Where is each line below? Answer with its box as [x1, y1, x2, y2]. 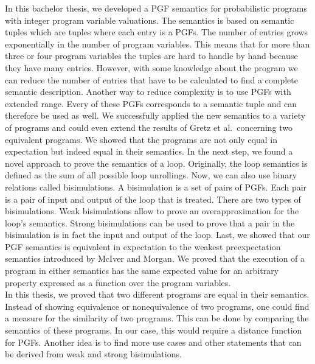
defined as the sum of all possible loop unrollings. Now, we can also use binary [5, 169, 297, 181]
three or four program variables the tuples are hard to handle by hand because [5, 49, 298, 62]
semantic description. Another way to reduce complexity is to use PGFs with [5, 85, 291, 98]
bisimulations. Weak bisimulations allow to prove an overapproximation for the [5, 205, 299, 217]
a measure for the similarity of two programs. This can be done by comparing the [5, 312, 309, 324]
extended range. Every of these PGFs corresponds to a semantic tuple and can [5, 97, 297, 110]
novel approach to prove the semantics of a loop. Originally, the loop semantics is [5, 156, 308, 169]
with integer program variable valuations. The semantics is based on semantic [5, 13, 294, 26]
